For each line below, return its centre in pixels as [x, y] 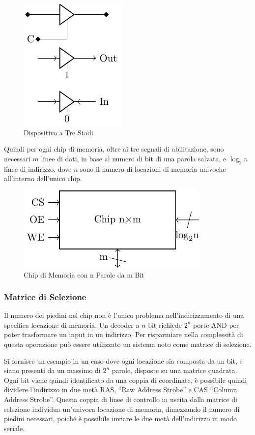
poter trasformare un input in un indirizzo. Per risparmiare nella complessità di [124, 334]
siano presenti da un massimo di [52, 370]
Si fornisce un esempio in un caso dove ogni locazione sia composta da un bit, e [123, 360]
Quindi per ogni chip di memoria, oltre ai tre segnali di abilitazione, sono [114, 149]
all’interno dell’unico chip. [43, 178]
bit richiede [165, 325]
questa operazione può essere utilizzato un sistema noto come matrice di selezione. [128, 344]
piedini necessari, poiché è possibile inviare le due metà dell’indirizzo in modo [121, 419]
